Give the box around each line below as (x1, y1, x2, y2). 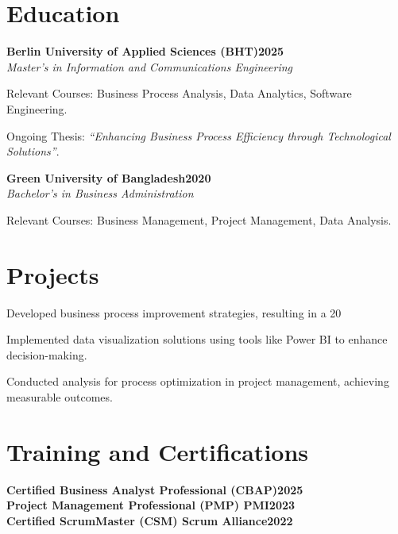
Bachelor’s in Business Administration (6, 185, 194, 202)
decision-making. (6, 346, 87, 363)
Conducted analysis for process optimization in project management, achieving (6, 373, 389, 390)
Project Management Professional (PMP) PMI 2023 (6, 497, 296, 513)
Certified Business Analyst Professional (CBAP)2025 (6, 481, 303, 498)
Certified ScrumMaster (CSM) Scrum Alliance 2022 (6, 512, 293, 528)
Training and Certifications (6, 435, 309, 467)
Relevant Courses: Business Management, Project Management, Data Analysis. (6, 211, 392, 228)
